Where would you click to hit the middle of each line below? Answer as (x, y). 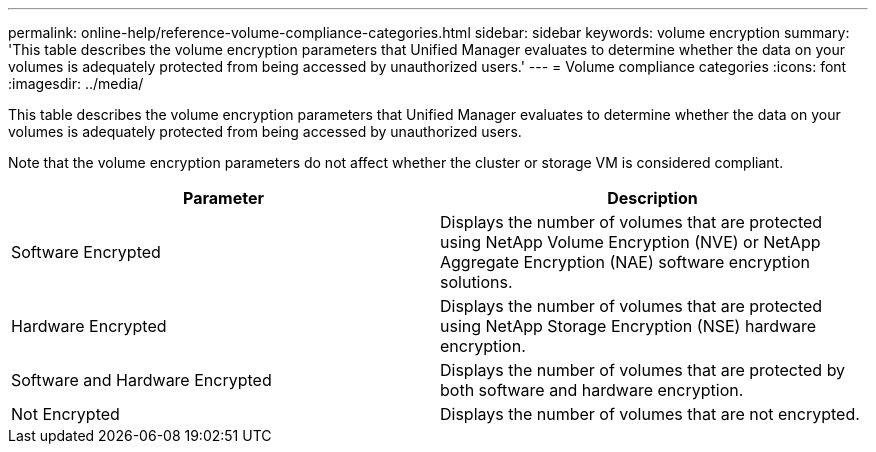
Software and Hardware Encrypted (141, 380)
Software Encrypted (86, 252)
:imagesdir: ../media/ (76, 83)
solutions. (476, 282)
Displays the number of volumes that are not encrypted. (650, 414)
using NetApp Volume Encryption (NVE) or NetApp (630, 242)
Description (652, 198)
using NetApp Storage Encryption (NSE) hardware (628, 326)
